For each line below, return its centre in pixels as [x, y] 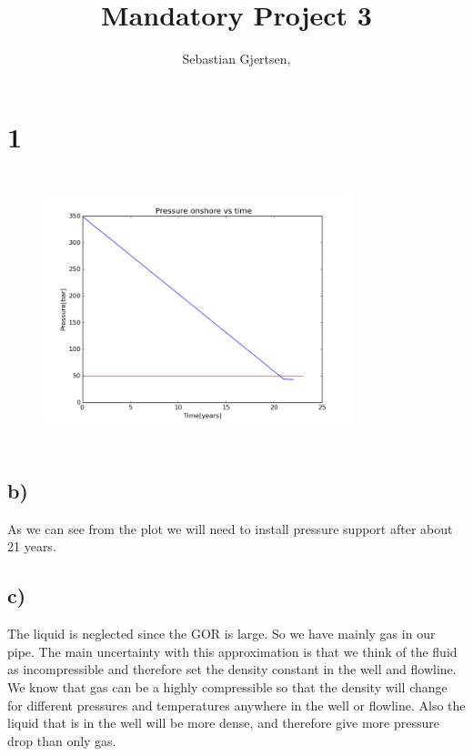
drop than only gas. [62, 740]
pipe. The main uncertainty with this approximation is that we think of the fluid [232, 651]
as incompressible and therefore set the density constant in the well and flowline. [232, 669]
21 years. [32, 546]
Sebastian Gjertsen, [236, 59]
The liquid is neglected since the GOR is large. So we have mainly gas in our [221, 634]
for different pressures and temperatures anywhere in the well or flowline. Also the [236, 705]
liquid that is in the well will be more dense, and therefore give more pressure [223, 723]
